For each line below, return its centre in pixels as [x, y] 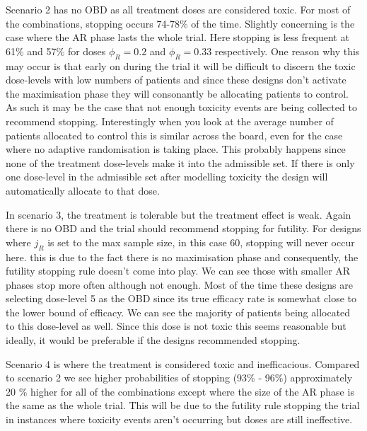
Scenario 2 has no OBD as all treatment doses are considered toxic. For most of [178, 9]
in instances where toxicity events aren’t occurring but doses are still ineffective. [179, 419]
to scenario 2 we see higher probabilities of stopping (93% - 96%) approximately [179, 378]
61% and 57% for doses [56, 51]
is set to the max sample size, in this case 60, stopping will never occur [201, 242]
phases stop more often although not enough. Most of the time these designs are [179, 284]
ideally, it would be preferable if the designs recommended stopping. [153, 340]
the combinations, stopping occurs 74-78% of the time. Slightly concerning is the [180, 23]
